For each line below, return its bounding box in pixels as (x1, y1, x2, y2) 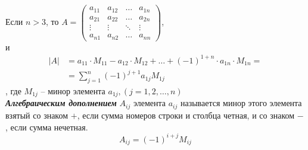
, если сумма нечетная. (5, 120, 88, 133)
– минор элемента (41, 85, 105, 97)
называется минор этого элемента (180, 97, 302, 109)
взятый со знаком (5, 108, 69, 121)
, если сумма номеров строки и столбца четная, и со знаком (77, 108, 295, 121)
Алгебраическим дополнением (5, 97, 117, 109)
